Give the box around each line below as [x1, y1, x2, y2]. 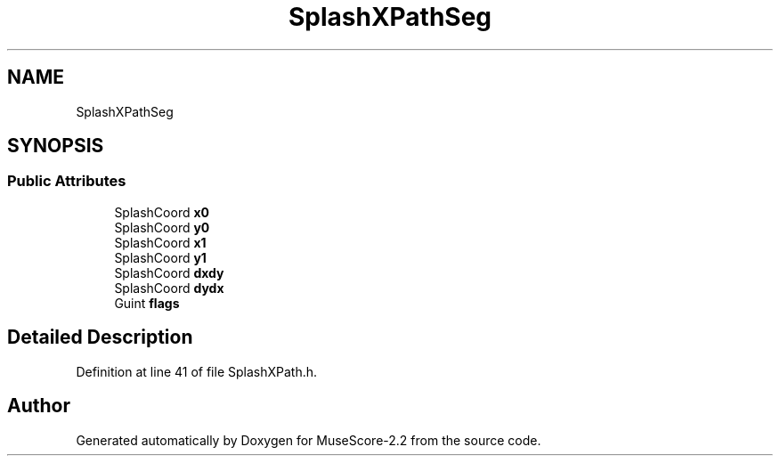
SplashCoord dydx [114, 280, 224, 296]
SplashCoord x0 [114, 204, 209, 220]
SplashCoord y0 [114, 219, 210, 235]
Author [7, 394, 70, 418]
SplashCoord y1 [114, 249, 207, 265]
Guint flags [114, 295, 180, 311]
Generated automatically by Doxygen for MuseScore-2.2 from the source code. [76, 432, 541, 448]
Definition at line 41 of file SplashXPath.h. [76, 363, 318, 379]
